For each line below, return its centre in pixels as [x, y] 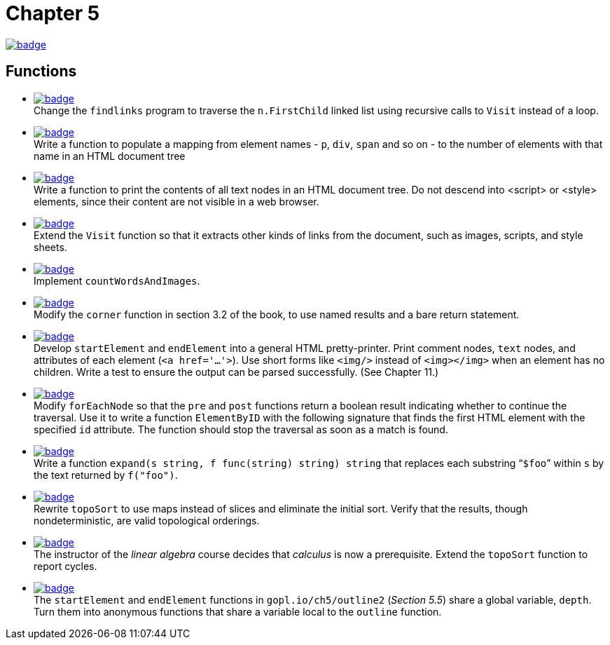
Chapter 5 [53, 13]
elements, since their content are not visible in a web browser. [176, 201]
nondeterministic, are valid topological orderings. [147, 520]
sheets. [50, 247]
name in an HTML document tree [110, 156]
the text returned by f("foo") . [106, 475]
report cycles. [65, 566]
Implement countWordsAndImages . [117, 280]
